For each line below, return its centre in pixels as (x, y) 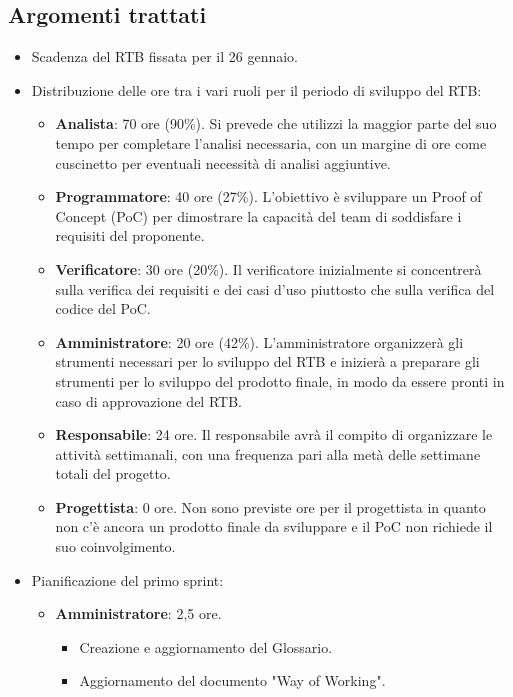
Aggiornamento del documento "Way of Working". (232, 680)
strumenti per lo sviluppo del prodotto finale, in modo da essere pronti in (280, 380)
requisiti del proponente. (130, 235)
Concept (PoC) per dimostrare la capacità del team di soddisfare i (258, 215)
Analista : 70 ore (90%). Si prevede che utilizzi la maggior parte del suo (276, 123)
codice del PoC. (103, 308)
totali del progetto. (113, 473)
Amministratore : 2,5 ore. (138, 613)
